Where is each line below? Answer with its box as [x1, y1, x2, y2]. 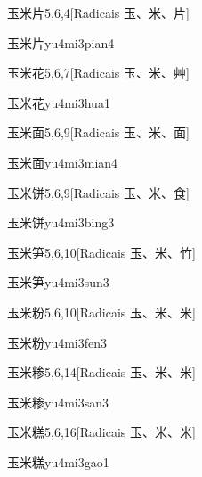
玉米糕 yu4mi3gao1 [7, 452, 109, 471]
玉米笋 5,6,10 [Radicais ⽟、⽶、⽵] [7, 243, 196, 261]
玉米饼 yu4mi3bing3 [7, 213, 115, 232]
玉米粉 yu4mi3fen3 [7, 333, 108, 351]
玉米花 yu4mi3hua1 [7, 93, 110, 111]
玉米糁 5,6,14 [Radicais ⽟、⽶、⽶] [7, 363, 196, 382]
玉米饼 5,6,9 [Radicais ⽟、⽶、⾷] [7, 183, 190, 201]
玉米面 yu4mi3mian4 [7, 152, 118, 171]
